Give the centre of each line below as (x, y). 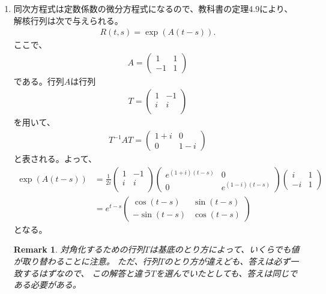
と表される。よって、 (55, 159)
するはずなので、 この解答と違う (86, 273)
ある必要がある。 (47, 285)
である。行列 (39, 81)
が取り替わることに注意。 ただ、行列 (86, 261)
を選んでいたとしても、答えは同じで (227, 273)
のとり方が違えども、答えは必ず (227, 261)
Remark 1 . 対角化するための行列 (79, 249)
